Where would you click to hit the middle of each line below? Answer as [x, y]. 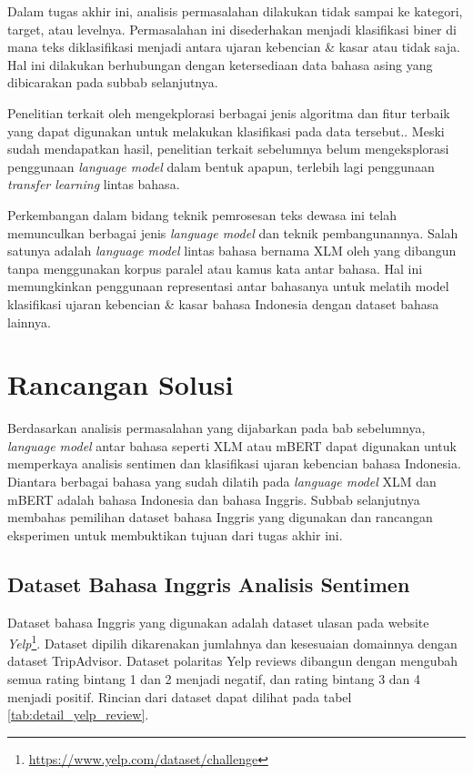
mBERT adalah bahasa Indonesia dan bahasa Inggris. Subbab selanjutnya [214, 499]
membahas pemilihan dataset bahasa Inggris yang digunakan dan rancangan [220, 517]
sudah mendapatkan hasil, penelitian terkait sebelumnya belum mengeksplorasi [228, 149]
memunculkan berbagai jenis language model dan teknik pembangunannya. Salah [233, 232]
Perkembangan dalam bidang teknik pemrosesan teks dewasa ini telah [202, 214]
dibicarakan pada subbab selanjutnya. [113, 82]
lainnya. [29, 322]
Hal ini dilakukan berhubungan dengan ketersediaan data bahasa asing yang [220, 64]
